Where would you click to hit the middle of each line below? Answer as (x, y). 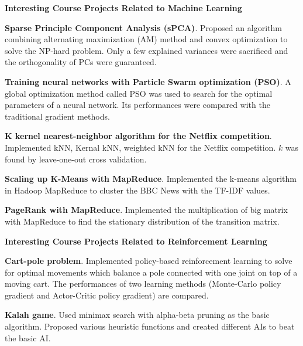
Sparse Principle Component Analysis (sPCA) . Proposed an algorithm (143, 27)
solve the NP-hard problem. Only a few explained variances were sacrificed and (147, 50)
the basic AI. (28, 337)
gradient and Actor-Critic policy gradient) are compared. (107, 295)
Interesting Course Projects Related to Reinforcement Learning (136, 241)
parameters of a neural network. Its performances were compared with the (137, 105)
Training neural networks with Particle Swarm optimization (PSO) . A (148, 81)
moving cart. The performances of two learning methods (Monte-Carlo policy (143, 284)
